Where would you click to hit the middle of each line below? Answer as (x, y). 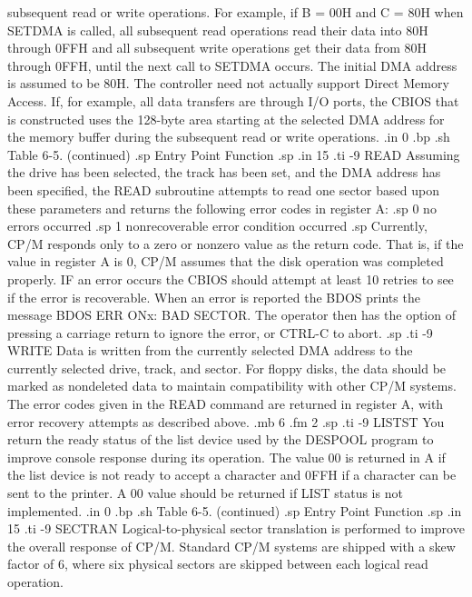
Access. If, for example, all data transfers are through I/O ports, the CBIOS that (233, 100)
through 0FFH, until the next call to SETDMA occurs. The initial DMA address (232, 65)
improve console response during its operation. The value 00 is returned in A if (226, 457)
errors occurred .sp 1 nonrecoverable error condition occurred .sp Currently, (217, 226)
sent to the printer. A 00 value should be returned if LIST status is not (205, 493)
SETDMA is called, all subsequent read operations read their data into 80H (218, 30)
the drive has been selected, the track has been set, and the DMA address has (224, 172)
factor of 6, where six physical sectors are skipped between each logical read (218, 564)
